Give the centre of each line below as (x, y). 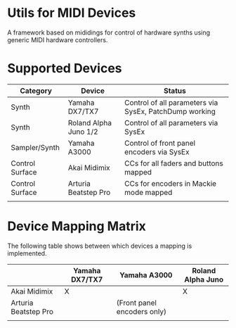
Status (175, 91)
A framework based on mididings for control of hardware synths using (109, 32)
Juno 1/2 (83, 132)
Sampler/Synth (35, 147)
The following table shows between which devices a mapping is (100, 246)
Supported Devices (65, 69)
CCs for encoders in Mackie (170, 183)
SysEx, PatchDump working (170, 111)
